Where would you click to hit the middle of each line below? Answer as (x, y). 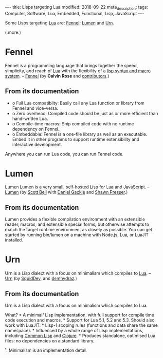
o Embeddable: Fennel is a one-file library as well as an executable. (80, 134)
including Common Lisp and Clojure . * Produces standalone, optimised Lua (80, 336)
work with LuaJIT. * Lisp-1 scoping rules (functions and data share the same (81, 325)
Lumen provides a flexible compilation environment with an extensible (75, 219)
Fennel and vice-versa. (35, 108)
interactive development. (37, 144)
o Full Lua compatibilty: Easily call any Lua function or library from (78, 103)
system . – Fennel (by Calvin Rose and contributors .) (57, 76)
